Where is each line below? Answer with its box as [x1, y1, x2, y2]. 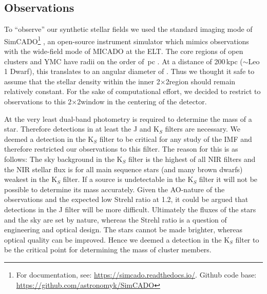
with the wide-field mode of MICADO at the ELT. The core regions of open [4, 46, 243, 57]
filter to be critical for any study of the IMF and [99, 133, 252, 144]
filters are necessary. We [165, 123, 240, 134]
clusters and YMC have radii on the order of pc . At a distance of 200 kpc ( [4, 56, 243, 66]
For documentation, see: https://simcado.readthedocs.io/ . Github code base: [16, 269, 257, 280]
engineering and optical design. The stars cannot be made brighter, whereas [4, 224, 243, 235]
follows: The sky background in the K [4, 153, 123, 164]
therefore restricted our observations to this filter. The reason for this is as [4, 143, 238, 154]
